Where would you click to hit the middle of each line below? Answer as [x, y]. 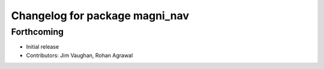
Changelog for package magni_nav [100, 16]
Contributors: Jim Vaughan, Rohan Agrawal [79, 55]
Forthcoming [37, 32]
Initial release [43, 47]
